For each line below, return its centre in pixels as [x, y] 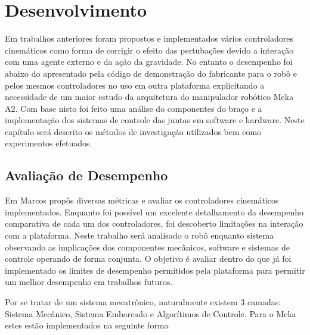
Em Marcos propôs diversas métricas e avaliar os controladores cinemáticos [142, 200]
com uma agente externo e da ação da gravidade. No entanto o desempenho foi [149, 62]
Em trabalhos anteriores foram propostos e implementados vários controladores [149, 38]
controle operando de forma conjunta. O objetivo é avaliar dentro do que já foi [148, 259]
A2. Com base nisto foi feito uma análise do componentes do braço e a [134, 108]
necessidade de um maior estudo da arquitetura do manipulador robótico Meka [149, 97]
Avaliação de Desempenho [86, 175]
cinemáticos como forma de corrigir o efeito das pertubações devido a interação [149, 50]
